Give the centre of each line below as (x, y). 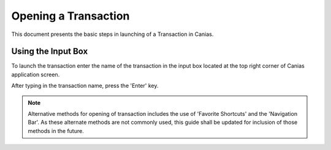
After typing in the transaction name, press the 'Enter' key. (85, 86)
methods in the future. (56, 130)
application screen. (36, 74)
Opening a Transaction (70, 16)
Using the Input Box (50, 52)
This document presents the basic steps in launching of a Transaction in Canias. (112, 34)
